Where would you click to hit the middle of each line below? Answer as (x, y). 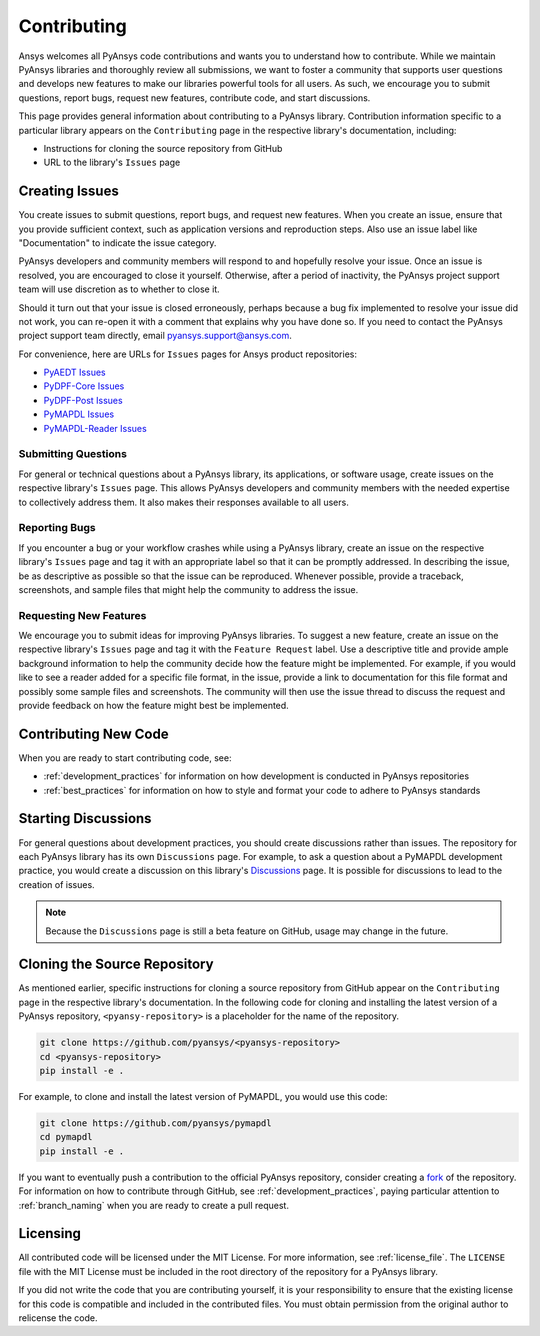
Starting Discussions (85, 818)
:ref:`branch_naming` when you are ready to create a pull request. (154, 1205)
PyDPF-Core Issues (84, 386)
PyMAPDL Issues (79, 414)
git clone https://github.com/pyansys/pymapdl (155, 1123)
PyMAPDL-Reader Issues (95, 428)
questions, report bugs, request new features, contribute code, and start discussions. (194, 97)
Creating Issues (68, 191)
